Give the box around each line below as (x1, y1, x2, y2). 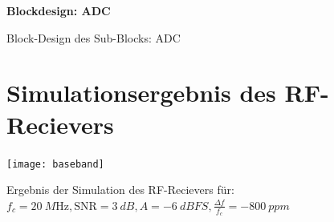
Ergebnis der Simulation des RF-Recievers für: (6, 181, 234, 198)
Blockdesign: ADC (6, 2, 111, 18)
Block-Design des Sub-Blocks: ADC (6, 29, 181, 46)
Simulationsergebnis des (6, 76, 276, 109)
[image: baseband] (6, 158, 104, 170)
